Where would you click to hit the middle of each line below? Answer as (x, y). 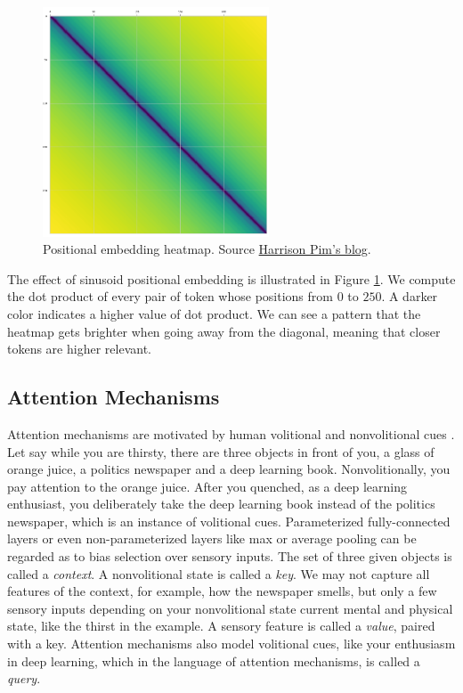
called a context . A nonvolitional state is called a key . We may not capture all (219, 573)
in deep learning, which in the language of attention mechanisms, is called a (214, 660)
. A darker (410, 296)
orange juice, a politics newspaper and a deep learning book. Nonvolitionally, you (229, 469)
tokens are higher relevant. (79, 349)
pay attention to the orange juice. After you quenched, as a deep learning (207, 486)
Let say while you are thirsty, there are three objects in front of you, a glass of (221, 451)
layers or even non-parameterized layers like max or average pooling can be (212, 538)
